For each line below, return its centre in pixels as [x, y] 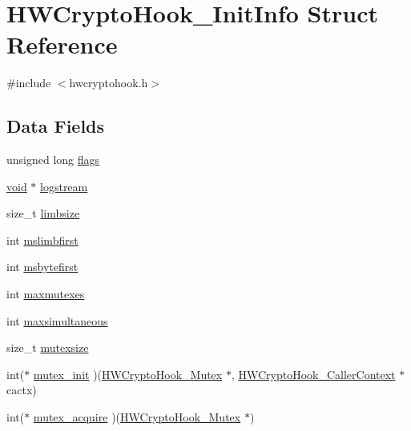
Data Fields [56, 126]
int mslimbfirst [42, 239]
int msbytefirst [42, 267]
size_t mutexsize [48, 347]
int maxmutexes [46, 294]
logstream [64, 186]
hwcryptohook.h [109, 83]
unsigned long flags [53, 160]
